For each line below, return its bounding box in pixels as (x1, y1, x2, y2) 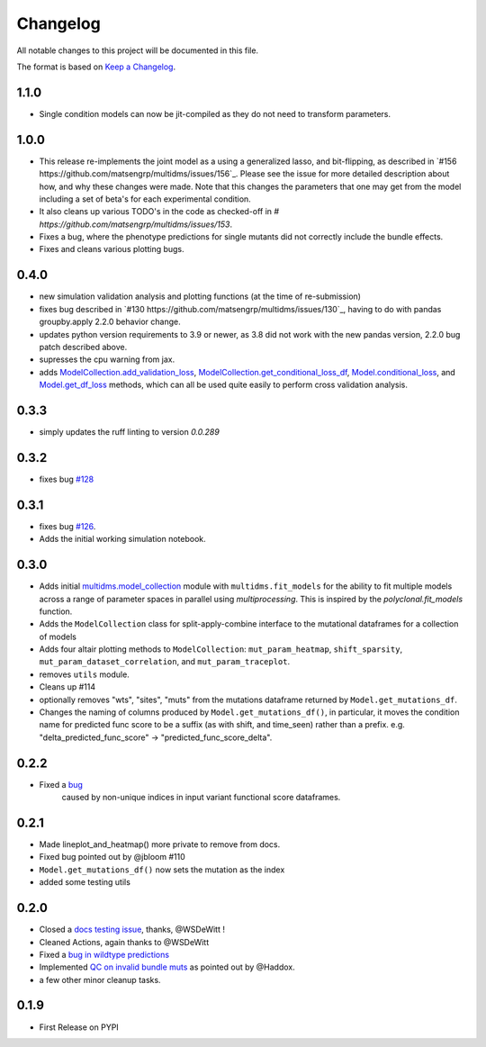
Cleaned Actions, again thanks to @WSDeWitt (39, 936, 210, 947)
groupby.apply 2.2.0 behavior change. (39, 316, 182, 328)
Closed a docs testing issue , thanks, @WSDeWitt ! (39, 924, 225, 935)
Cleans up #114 (39, 681, 96, 692)
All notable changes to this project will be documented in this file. (16, 45, 259, 56)
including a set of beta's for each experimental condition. (39, 194, 251, 204)
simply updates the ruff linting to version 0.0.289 (39, 427, 220, 438)
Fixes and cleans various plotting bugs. (39, 244, 184, 255)
